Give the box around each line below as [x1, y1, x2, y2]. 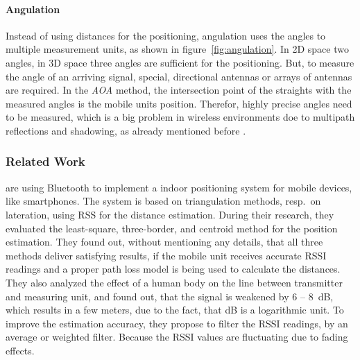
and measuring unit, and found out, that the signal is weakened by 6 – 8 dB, [6, 289, 334, 303]
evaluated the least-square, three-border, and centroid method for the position [6, 221, 338, 235]
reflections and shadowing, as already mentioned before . [6, 123, 246, 137]
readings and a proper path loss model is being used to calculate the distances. [6, 262, 341, 276]
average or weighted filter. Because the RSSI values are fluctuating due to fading [6, 329, 348, 344]
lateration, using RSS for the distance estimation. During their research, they [6, 207, 334, 221]
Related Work [6, 153, 85, 170]
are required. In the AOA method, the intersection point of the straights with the [6, 83, 352, 97]
